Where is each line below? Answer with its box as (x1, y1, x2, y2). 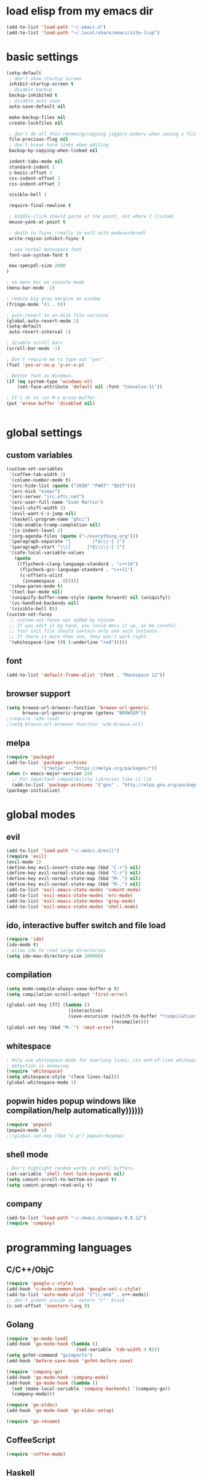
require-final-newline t (8, 203, 71, 209)
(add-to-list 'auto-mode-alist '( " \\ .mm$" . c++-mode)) (6, 1292, 149, 1298)
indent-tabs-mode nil (8, 158, 63, 164)
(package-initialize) (6, 787, 61, 794)
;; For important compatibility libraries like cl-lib (11, 777, 152, 783)
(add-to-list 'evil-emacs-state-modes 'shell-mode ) (6, 904, 138, 910)
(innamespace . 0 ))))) (22, 578, 79, 584)
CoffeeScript (6, 1435, 56, 1445)
